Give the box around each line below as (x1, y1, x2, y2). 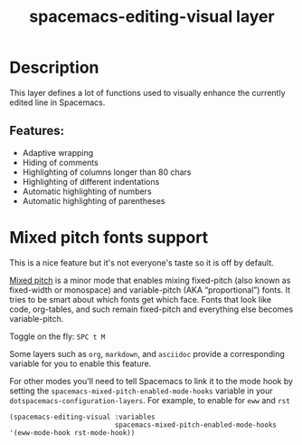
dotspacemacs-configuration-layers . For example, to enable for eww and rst (9, 394, 291, 405)
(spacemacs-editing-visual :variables (9, 412, 156, 421)
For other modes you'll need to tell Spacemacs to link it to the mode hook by (9, 375, 294, 386)
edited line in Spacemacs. (9, 97, 106, 108)
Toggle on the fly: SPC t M (9, 331, 106, 342)
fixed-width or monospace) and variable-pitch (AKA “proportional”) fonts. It (9, 284, 291, 295)
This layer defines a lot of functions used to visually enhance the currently (9, 87, 287, 98)
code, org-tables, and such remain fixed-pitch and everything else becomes (9, 304, 294, 314)
